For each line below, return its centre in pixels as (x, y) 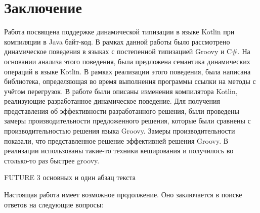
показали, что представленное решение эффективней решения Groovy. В (116, 140)
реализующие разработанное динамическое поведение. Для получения (112, 101)
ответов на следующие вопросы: (54, 204)
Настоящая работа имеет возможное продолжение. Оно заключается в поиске (123, 195)
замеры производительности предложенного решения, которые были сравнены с (127, 121)
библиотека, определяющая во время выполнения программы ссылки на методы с (130, 81)
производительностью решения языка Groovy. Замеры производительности (120, 131)
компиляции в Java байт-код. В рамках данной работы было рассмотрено (117, 41)
